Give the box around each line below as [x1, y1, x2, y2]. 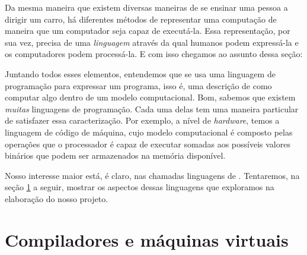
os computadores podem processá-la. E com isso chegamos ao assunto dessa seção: [5, 48, 303, 60]
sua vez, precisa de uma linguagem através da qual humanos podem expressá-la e [5, 36, 299, 48]
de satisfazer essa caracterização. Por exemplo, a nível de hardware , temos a [5, 114, 280, 127]
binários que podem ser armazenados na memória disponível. [5, 149, 226, 162]
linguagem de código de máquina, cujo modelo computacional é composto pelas [5, 125, 293, 138]
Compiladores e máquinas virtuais [5, 227, 289, 251]
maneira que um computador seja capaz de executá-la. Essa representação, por [5, 24, 290, 37]
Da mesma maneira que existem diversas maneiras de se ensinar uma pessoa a [5, 1, 288, 13]
